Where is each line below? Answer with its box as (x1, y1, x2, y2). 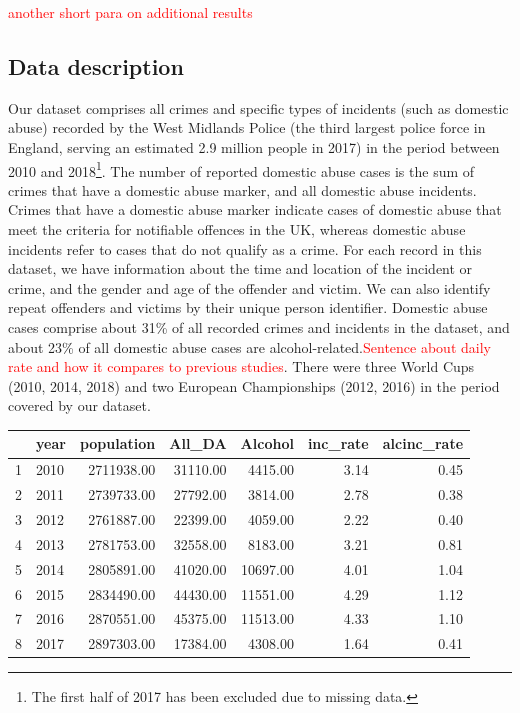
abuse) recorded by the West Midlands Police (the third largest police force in (8, 117, 486, 138)
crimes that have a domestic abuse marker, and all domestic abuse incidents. (8, 179, 477, 200)
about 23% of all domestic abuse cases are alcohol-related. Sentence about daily (8, 336, 491, 357)
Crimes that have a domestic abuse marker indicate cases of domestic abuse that (8, 199, 502, 220)
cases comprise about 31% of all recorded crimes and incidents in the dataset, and (8, 316, 510, 337)
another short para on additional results (8, 2, 253, 22)
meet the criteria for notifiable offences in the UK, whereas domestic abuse (8, 219, 466, 240)
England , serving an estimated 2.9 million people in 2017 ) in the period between (8, 136, 500, 157)
